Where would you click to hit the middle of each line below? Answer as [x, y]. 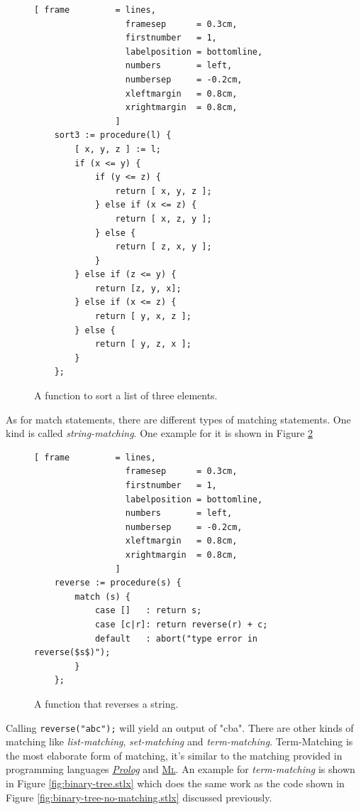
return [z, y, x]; [138, 288]
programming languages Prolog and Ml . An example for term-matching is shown [180, 769]
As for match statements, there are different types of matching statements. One [178, 419]
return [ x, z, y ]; [163, 218]
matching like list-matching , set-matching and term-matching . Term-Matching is [179, 741]
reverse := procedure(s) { [118, 583]
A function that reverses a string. [106, 703]
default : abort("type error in [176, 638]
